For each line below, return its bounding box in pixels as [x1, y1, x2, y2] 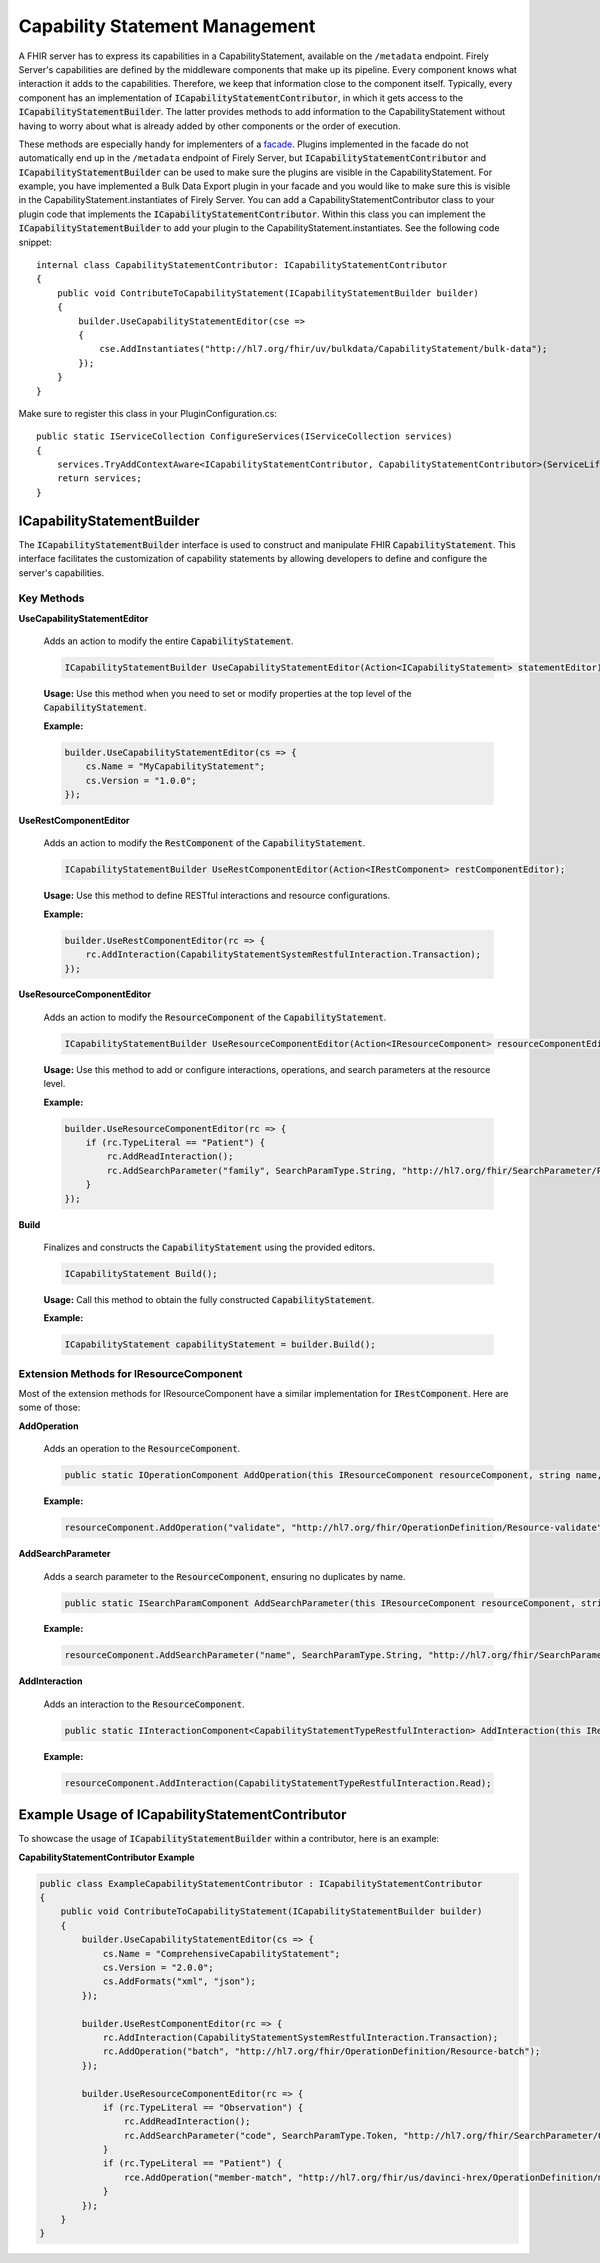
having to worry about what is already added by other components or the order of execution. [18, 120, 401, 132]
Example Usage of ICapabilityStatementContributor [18, 1806, 347, 1824]
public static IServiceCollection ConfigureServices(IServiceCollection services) [36, 431, 453, 442]
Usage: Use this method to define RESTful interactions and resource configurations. [43, 890, 390, 902]
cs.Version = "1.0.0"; [85, 775, 197, 786]
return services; [56, 473, 142, 484]
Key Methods [18, 591, 85, 605]
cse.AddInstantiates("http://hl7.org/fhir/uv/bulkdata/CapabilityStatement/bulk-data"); [99, 343, 548, 355]
